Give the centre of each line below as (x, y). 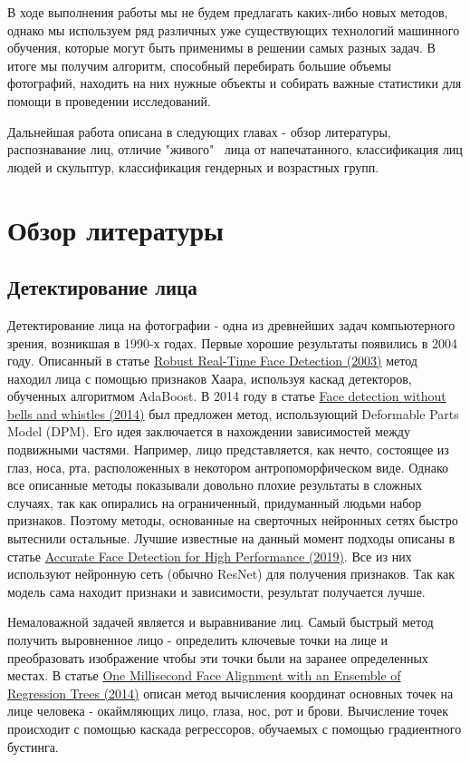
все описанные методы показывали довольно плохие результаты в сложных (215, 485)
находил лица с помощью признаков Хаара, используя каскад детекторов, (210, 378)
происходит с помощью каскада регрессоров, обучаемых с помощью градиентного (235, 728)
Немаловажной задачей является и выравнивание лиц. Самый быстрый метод (221, 622)
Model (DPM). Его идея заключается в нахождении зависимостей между (209, 431)
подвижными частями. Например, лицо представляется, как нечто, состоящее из (228, 449)
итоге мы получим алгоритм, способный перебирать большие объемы (199, 65)
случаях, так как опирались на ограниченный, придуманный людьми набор (215, 502)
